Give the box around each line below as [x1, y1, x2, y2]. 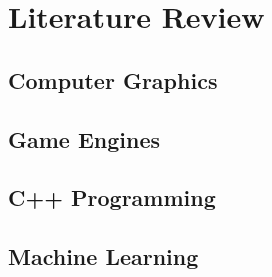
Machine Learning [8, 241, 199, 272]
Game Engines [8, 123, 161, 154]
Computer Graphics [8, 64, 218, 95]
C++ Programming [8, 182, 216, 213]
